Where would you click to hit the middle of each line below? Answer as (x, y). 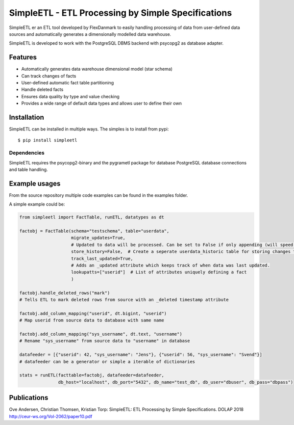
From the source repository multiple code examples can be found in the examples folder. (98, 195)
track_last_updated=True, (102, 258)
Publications (29, 398)
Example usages (35, 183)
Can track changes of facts (49, 76)
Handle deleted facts (42, 90)
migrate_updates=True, (98, 238)
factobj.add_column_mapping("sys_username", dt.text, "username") (101, 334)
